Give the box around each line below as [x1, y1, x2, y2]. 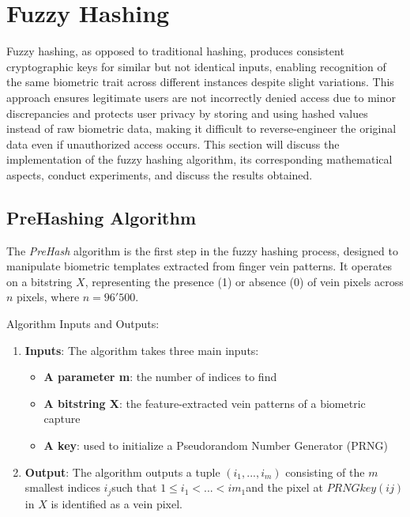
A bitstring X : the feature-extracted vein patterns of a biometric [43, 394, 366, 411]
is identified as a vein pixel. [51, 495, 182, 511]
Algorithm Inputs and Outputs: [6, 315, 160, 332]
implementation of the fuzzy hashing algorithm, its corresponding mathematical [6, 151, 393, 168]
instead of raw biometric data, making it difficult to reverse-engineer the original [6, 120, 397, 137]
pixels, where [17, 289, 80, 305]
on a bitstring [6, 273, 73, 289]
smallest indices [24, 479, 100, 496]
